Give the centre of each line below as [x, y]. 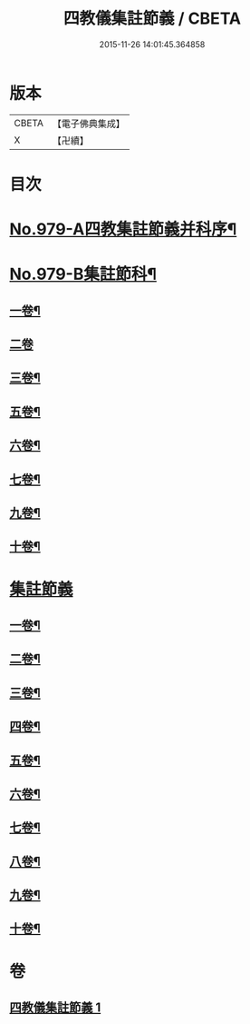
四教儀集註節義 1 [55, 1008]
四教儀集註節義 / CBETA [152, 19]
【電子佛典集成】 [88, 124]
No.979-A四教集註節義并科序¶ [123, 229]
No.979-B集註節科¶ [83, 274]
